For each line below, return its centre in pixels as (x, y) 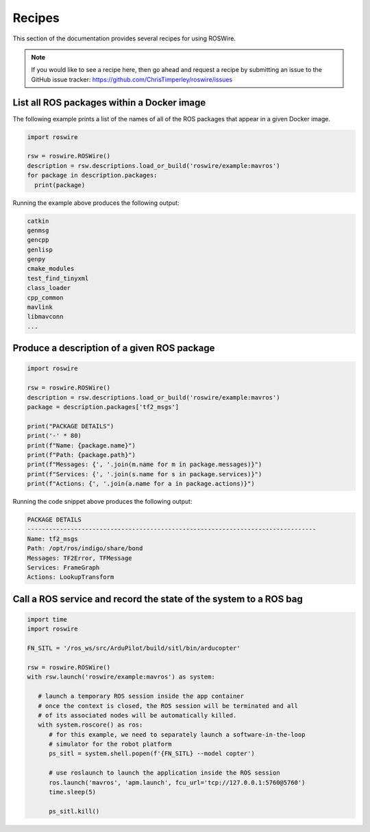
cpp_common (45, 297)
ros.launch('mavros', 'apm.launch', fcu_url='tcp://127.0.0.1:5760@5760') (177, 782)
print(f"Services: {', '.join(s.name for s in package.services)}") (145, 474)
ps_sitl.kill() (74, 811)
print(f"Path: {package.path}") (82, 455)
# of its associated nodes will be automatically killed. (137, 715)
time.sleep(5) (72, 792)
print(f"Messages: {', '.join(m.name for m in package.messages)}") (145, 465)
